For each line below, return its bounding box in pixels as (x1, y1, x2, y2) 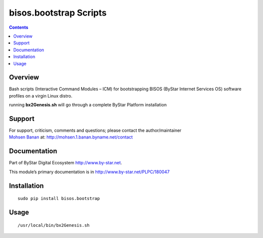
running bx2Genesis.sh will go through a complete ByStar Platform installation (9, 102, 167, 108)
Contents (9, 24, 29, 30)
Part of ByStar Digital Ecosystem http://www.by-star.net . (9, 160, 122, 166)
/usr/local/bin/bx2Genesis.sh (18, 222, 90, 228)
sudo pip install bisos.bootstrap (18, 196, 100, 201)
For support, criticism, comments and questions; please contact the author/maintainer (9, 127, 182, 134)
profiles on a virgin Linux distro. (9, 93, 73, 99)
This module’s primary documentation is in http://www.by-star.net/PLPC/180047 (9, 169, 170, 175)
